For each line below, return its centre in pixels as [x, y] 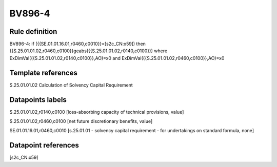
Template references [44, 72]
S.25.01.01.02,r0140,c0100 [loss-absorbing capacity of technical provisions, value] [97, 112]
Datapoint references [44, 145]
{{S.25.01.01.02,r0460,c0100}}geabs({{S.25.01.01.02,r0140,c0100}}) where [88, 51]
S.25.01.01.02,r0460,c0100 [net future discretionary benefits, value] [81, 121]
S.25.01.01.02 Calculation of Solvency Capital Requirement [71, 85]
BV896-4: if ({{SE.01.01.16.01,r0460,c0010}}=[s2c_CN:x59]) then [78, 44]
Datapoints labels [38, 100]
